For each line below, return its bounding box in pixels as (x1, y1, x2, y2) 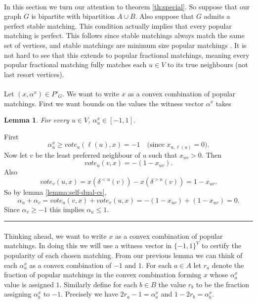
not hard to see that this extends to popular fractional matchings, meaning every (4, 49, 250, 60)
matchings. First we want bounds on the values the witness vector (4, 98, 204, 108)
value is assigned (4, 279, 54, 289)
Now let (4, 149, 28, 160)
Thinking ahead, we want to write (4, 230, 107, 241)
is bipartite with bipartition (31, 11, 115, 21)
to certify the (202, 240, 242, 251)
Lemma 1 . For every (4, 115, 69, 125)
